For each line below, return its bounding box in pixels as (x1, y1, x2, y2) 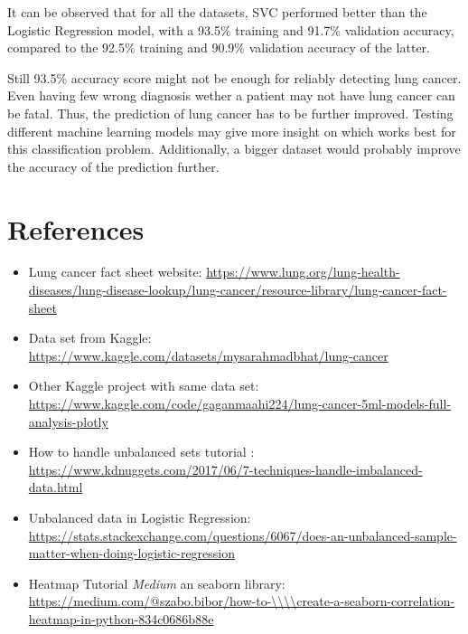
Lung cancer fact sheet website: (28, 262, 202, 281)
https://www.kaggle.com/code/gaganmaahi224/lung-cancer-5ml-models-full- (28, 394, 452, 413)
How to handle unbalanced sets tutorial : (28, 442, 255, 461)
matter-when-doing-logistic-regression (28, 544, 236, 563)
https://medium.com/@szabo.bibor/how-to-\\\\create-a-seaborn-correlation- (28, 591, 455, 610)
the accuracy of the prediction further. (7, 156, 220, 175)
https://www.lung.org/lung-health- (206, 262, 400, 281)
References (7, 210, 145, 247)
